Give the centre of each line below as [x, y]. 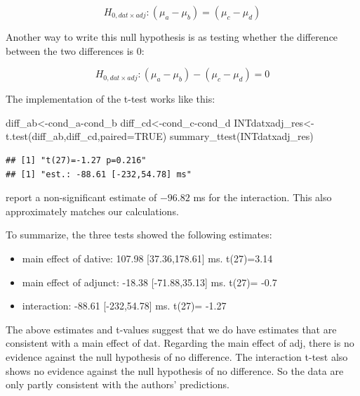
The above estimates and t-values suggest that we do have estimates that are [171, 329]
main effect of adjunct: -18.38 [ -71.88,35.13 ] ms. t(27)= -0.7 [149, 282]
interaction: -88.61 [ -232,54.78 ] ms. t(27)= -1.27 [124, 306]
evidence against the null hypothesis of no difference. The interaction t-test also [177, 356]
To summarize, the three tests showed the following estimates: [139, 235]
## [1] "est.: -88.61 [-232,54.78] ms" [99, 174]
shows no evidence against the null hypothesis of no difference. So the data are [175, 370]
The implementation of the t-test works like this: [111, 99]
